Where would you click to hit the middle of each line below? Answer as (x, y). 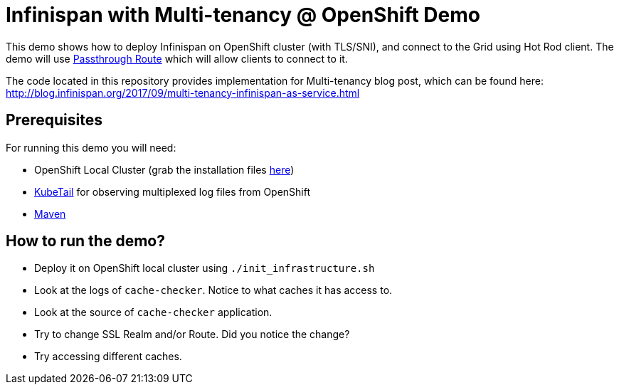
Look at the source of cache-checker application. (153, 312)
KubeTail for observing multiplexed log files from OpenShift (173, 191)
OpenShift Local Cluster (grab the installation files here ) (164, 169)
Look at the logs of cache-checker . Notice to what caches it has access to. (213, 290)
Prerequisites (54, 120)
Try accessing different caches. (108, 357)
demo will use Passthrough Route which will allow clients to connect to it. (177, 58)
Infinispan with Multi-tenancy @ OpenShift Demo (243, 15)
